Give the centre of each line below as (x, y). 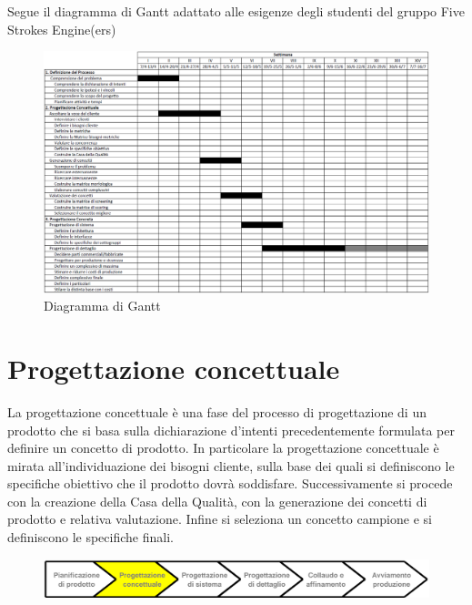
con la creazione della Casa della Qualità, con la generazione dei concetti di (217, 501)
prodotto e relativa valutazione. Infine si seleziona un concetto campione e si (220, 519)
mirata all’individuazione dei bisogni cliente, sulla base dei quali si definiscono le (231, 465)
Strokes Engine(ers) (62, 29)
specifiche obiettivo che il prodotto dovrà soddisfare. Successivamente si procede (230, 483)
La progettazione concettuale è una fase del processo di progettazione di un (217, 411)
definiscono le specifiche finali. (90, 537)
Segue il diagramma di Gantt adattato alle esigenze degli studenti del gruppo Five (236, 11)
